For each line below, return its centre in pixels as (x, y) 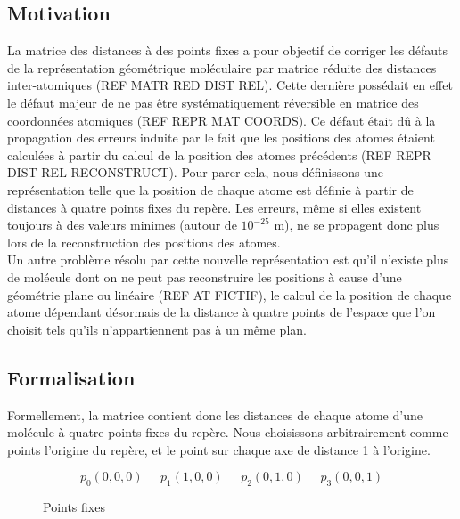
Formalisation (71, 377)
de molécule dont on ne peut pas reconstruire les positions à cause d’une (205, 276)
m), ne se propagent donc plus (357, 225)
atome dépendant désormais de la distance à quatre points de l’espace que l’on (222, 312)
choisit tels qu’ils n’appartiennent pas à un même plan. (157, 329)
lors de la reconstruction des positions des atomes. (144, 242)
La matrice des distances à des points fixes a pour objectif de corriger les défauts (228, 50)
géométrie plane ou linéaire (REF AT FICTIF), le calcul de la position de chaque (230, 294)
